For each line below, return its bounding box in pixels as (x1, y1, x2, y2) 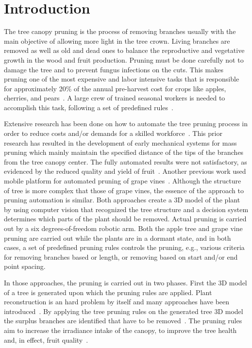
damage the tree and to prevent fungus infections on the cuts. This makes (4, 64, 223, 74)
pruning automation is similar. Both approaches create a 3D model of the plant (4, 195, 240, 205)
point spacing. (4, 261, 46, 271)
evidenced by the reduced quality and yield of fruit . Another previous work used (4, 166, 246, 176)
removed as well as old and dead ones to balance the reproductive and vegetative (4, 45, 245, 55)
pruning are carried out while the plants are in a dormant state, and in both (4, 232, 231, 243)
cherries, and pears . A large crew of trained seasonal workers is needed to (4, 93, 225, 103)
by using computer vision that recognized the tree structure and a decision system (4, 204, 249, 214)
